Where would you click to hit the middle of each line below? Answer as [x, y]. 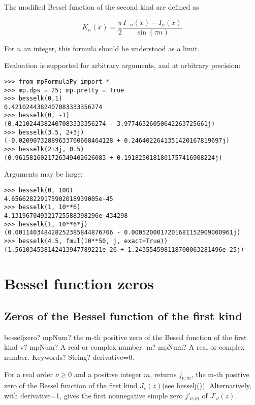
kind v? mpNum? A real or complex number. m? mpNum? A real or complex [124, 347]
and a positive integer [108, 374]
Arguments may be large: [43, 174]
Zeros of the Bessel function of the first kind [123, 316]
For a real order [29, 374]
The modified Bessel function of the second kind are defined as [102, 7]
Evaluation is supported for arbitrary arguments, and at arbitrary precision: [122, 65]
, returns [163, 374]
